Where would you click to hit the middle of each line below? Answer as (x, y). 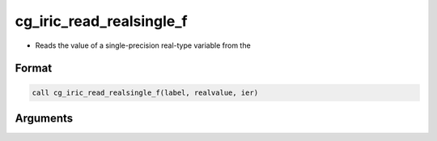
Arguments (44, 118)
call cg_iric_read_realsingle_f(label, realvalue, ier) (145, 92)
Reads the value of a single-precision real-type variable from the (143, 45)
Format (34, 68)
